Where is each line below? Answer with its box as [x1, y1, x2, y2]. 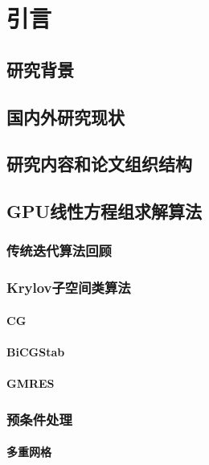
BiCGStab [6, 343, 65, 360]
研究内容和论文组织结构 [6, 151, 192, 176]
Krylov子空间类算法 [6, 278, 131, 298]
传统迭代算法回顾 [6, 241, 112, 261]
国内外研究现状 [6, 104, 125, 129]
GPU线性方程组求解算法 [6, 199, 203, 224]
